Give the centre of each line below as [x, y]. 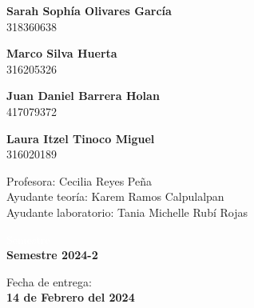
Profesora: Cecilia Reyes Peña [79, 180]
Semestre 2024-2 [52, 255]
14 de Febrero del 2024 [71, 297]
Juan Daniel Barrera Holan [83, 96]
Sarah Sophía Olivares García [89, 10]
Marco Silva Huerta [62, 53]
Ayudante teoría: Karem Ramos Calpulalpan [115, 196]
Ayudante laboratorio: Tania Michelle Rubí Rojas [127, 212]
